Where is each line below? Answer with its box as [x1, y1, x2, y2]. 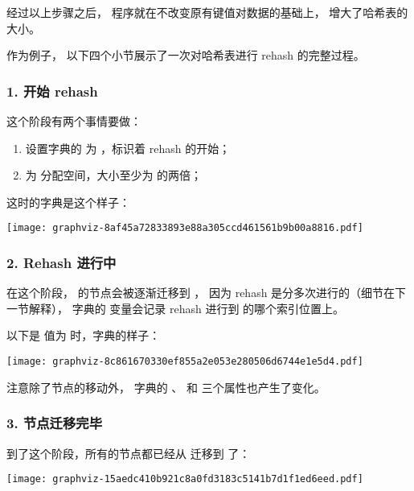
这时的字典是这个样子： [6, 193, 130, 210]
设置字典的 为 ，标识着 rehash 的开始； [25, 139, 231, 156]
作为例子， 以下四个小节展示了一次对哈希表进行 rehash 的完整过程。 [6, 47, 365, 64]
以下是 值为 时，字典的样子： [6, 327, 161, 344]
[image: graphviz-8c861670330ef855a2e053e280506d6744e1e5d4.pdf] [6, 356, 363, 368]
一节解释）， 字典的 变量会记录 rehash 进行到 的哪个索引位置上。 [6, 299, 345, 316]
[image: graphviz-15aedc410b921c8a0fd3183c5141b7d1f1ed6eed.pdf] [6, 473, 363, 485]
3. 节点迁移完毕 [6, 413, 103, 433]
